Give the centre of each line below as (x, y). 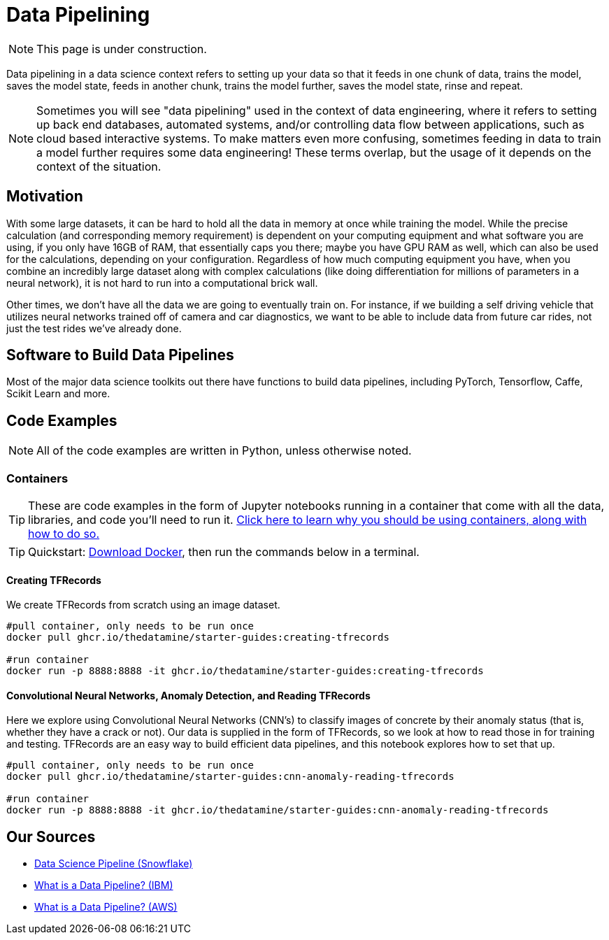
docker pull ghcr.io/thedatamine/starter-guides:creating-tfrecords (198, 638)
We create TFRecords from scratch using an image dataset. (143, 605)
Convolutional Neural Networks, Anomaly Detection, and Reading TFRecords (188, 695)
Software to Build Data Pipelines (120, 355)
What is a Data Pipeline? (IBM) (104, 885)
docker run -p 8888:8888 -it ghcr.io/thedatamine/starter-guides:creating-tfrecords (245, 671)
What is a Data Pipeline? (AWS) (106, 907)
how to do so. (64, 534)
